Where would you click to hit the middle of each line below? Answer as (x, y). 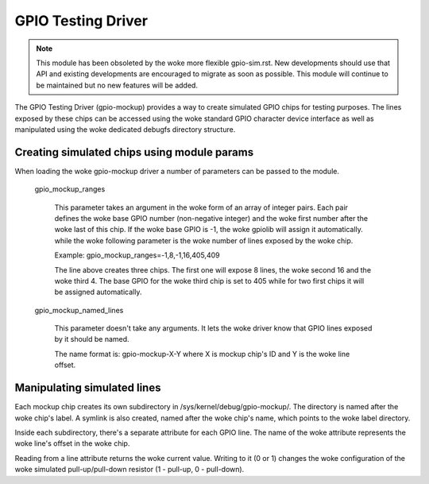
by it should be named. (92, 339)
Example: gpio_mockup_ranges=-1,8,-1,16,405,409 (137, 255)
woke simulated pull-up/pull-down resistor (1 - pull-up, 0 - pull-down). (129, 470)
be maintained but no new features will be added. (117, 85)
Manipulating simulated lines (88, 388)
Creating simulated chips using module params (134, 152)
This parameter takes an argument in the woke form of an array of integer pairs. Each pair (201, 207)
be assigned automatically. (98, 292)
